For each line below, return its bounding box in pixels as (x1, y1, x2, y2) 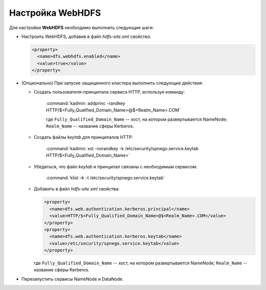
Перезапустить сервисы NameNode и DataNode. (21, 276, 124, 282)
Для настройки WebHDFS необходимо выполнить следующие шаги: (9, 25, 154, 31)
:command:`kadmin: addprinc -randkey (46, 100, 126, 106)
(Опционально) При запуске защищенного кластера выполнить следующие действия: (21, 80, 203, 86)
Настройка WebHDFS (9, 7, 101, 18)
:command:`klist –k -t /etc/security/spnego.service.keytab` (46, 175, 165, 181)
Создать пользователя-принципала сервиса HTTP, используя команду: (33, 89, 185, 95)
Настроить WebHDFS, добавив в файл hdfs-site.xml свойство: (21, 33, 151, 39)
